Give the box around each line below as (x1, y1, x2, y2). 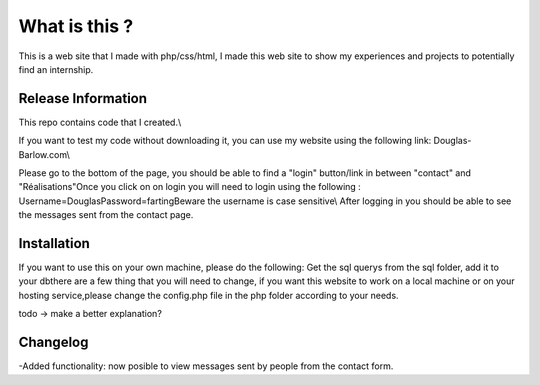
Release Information (18, 90, 148, 107)
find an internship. (18, 63, 94, 75)
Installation (18, 235, 90, 252)
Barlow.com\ (18, 148, 70, 160)
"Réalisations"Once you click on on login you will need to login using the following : (18, 181, 362, 193)
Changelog (18, 334, 89, 351)
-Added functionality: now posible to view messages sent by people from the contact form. (18, 360, 394, 372)
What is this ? (18, 15, 134, 37)
